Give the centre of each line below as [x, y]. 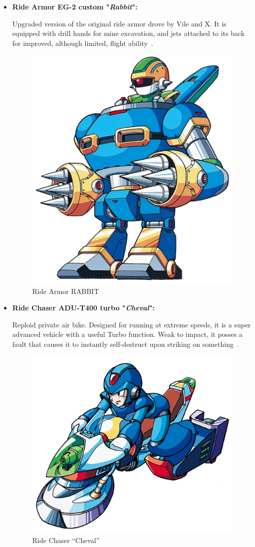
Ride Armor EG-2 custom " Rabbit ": [75, 6]
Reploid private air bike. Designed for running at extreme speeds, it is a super [131, 324]
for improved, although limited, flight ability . [83, 43]
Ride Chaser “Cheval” [66, 540]
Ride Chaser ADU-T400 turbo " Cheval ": [83, 308]
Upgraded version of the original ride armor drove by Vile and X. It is [119, 23]
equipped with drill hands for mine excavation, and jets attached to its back [128, 33]
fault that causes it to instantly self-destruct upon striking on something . [126, 344]
